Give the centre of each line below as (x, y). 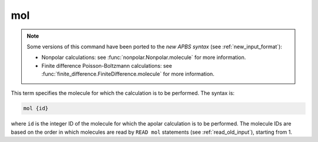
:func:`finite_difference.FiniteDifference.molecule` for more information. (128, 74)
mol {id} (36, 108)
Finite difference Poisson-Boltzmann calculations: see (107, 65)
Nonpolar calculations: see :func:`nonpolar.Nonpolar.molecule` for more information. (144, 57)
